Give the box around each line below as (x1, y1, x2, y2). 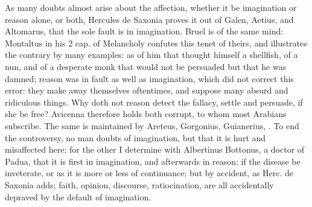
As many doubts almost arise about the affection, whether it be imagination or (5, 1, 297, 13)
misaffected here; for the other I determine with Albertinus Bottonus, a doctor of (5, 143, 305, 156)
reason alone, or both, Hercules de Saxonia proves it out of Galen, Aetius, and (5, 13, 294, 25)
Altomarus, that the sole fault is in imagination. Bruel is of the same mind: (5, 25, 284, 37)
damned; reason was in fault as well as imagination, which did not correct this (5, 72, 294, 84)
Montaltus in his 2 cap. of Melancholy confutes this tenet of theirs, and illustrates (5, 36, 307, 49)
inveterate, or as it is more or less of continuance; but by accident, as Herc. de (5, 167, 294, 179)
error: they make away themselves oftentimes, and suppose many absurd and (5, 84, 288, 97)
